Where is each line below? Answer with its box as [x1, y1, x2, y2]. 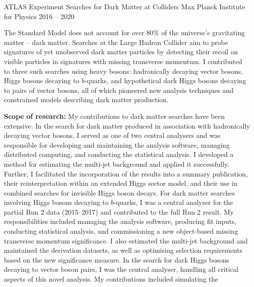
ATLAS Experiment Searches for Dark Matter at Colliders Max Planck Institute [4, 1, 245, 11]
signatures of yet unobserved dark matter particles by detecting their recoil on [4, 46, 238, 57]
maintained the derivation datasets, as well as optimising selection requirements [4, 245, 242, 255]
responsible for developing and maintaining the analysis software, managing [4, 139, 230, 150]
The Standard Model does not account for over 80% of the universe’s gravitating [4, 27, 245, 38]
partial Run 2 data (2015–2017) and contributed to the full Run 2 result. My [4, 206, 234, 217]
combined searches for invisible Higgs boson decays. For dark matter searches [4, 187, 235, 198]
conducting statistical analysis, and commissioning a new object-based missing [4, 226, 238, 236]
